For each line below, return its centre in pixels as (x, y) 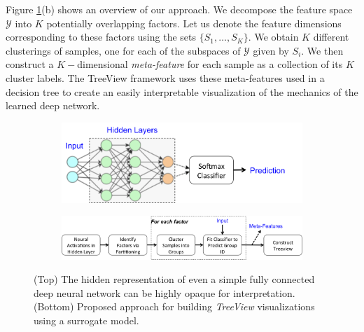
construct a (30, 64)
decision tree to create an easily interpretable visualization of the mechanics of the (182, 91)
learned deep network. (53, 105)
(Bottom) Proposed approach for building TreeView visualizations (174, 306)
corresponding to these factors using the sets (101, 37)
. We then (322, 50)
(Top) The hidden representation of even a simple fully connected (174, 279)
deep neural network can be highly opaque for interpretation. (164, 292)
